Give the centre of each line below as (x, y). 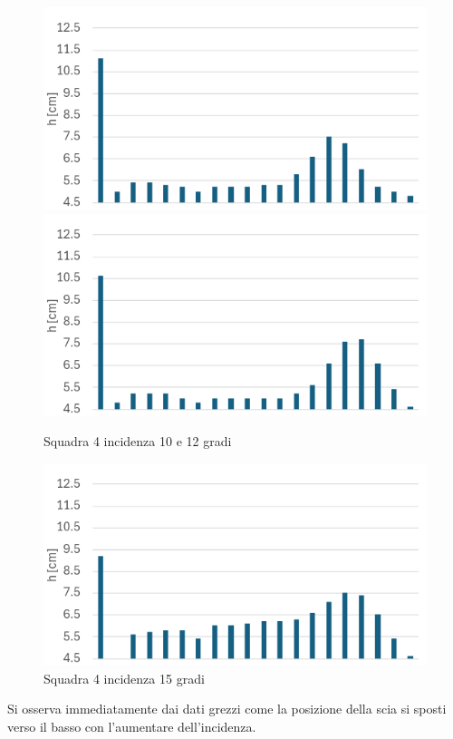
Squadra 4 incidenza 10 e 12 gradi (138, 441)
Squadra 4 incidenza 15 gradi (124, 678)
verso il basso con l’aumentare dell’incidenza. (132, 726)
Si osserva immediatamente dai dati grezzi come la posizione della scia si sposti (227, 709)
